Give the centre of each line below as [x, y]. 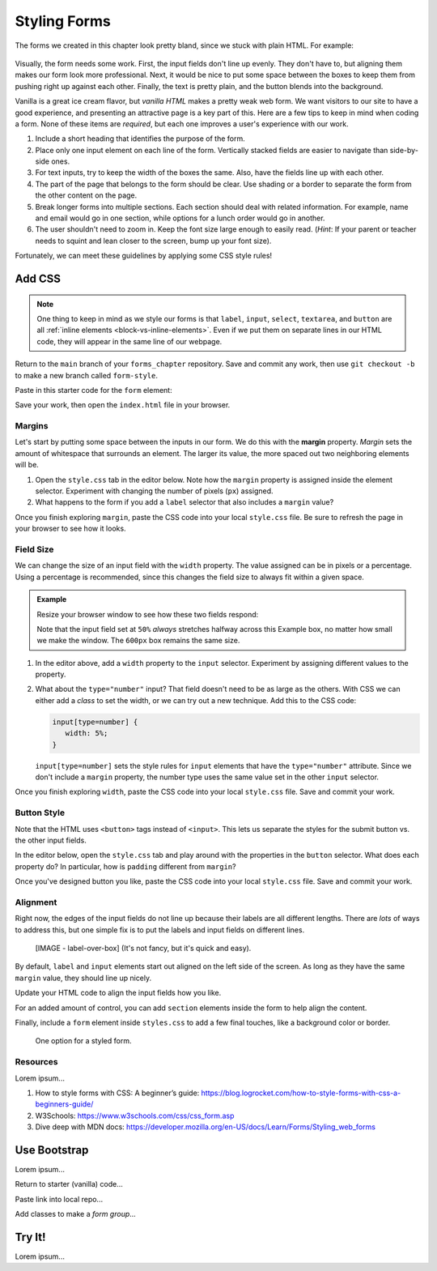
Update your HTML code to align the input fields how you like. [118, 993]
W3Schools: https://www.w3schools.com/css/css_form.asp [135, 1115]
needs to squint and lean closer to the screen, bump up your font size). [153, 241]
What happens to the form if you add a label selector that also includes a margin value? [185, 502]
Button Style [40, 813]
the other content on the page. [86, 195]
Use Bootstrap [52, 1150]
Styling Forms [63, 21]
